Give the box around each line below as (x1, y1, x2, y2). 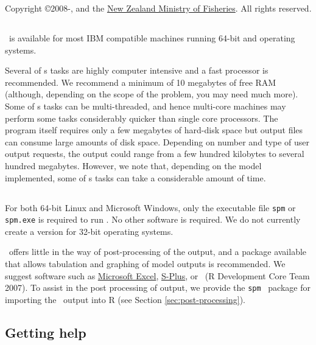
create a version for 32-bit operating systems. (5, 225, 174, 237)
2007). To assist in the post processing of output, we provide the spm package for (5, 281, 311, 294)
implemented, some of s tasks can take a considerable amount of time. (5, 171, 266, 184)
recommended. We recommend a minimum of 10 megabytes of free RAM (5, 75, 276, 88)
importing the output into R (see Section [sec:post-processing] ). (5, 293, 246, 305)
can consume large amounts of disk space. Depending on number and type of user (5, 135, 310, 148)
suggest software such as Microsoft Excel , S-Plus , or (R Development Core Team (5, 269, 310, 282)
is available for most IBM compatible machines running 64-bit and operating (9, 31, 295, 44)
